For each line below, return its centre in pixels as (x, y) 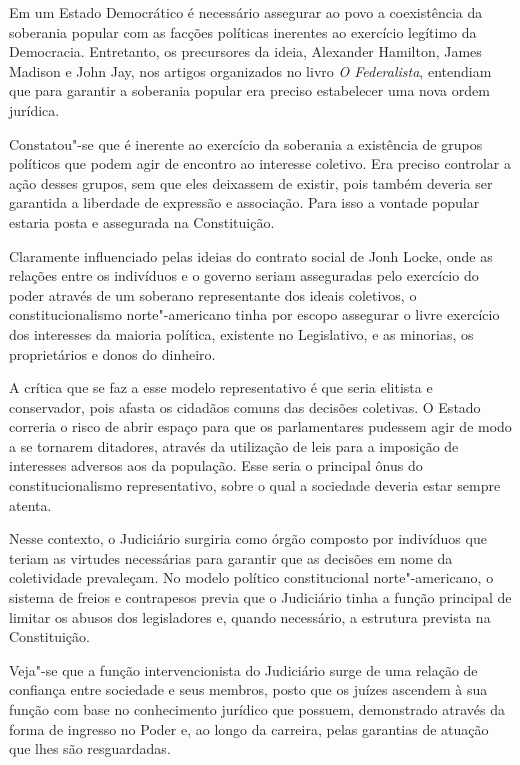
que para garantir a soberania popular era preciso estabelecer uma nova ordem (249, 90)
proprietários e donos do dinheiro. (112, 353)
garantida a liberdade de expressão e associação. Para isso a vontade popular (244, 202)
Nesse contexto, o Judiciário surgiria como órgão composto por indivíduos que (248, 538)
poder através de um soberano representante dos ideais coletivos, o (213, 294)
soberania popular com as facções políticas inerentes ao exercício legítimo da (243, 31)
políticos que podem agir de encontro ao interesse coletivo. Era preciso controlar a (260, 163)
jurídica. (34, 109)
